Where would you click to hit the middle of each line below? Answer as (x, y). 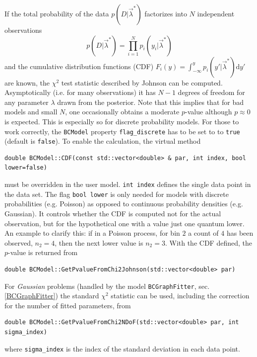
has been (240, 233)
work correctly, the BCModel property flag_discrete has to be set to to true (122, 131)
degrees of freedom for (211, 92)
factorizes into (166, 13)
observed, (19, 242)
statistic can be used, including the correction (180, 296)
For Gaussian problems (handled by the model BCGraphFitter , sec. (107, 286)
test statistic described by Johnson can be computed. (142, 82)
